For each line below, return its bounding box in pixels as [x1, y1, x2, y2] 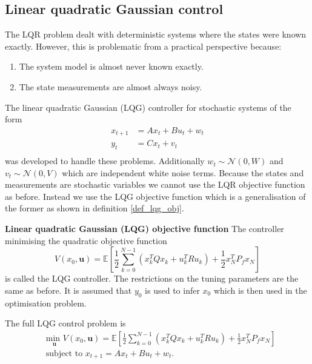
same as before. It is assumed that [5, 283, 132, 296]
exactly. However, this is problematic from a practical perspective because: [5, 39, 282, 52]
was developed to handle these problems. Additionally [5, 154, 205, 167]
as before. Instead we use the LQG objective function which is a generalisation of [5, 190, 306, 202]
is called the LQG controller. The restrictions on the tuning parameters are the [5, 272, 299, 285]
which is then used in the [213, 283, 307, 296]
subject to [45, 349, 83, 358]
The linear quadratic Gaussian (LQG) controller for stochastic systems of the [5, 101, 291, 113]
